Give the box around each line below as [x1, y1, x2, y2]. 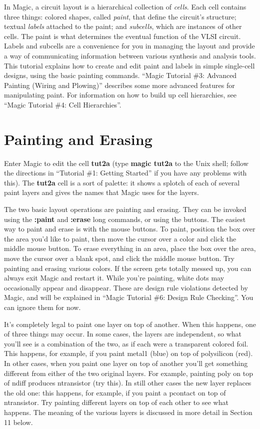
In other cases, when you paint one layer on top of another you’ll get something [4, 357, 248, 368]
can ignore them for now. [4, 301, 81, 312]
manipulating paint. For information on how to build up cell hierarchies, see [4, 89, 236, 100]
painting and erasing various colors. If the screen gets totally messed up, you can [4, 262, 251, 273]
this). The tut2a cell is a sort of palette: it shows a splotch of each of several [4, 177, 240, 187]
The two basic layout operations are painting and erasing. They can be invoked [4, 204, 246, 214]
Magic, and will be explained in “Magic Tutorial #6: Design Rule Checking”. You [4, 292, 253, 302]
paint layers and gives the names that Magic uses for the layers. [4, 187, 199, 197]
